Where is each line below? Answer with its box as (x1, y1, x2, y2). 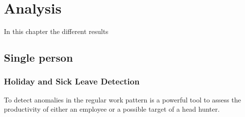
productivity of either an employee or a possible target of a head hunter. (4, 104, 220, 114)
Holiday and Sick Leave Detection (4, 75, 140, 87)
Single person (4, 50, 73, 65)
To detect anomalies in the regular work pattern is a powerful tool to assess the (4, 94, 241, 104)
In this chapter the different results (4, 26, 109, 36)
